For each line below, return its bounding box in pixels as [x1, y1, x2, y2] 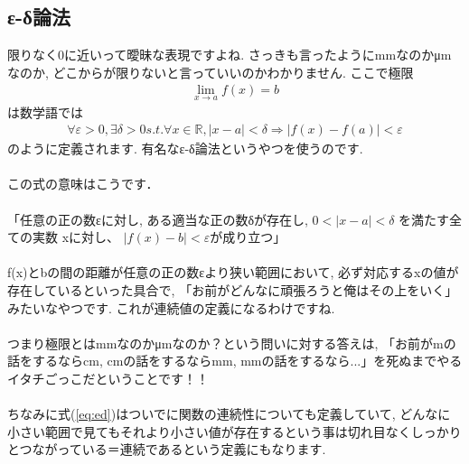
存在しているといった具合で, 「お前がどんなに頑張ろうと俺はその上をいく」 [7, 281, 458, 300]
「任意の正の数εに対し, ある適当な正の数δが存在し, [7, 209, 308, 228]
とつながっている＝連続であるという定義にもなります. [7, 440, 326, 459]
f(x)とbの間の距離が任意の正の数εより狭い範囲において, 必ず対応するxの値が [7, 263, 459, 282]
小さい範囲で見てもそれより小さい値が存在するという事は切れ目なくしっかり [7, 422, 462, 441]
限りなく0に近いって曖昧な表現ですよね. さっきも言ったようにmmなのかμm [7, 45, 452, 64]
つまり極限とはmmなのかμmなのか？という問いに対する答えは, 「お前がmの [7, 333, 456, 352]
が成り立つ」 [210, 227, 286, 246]
